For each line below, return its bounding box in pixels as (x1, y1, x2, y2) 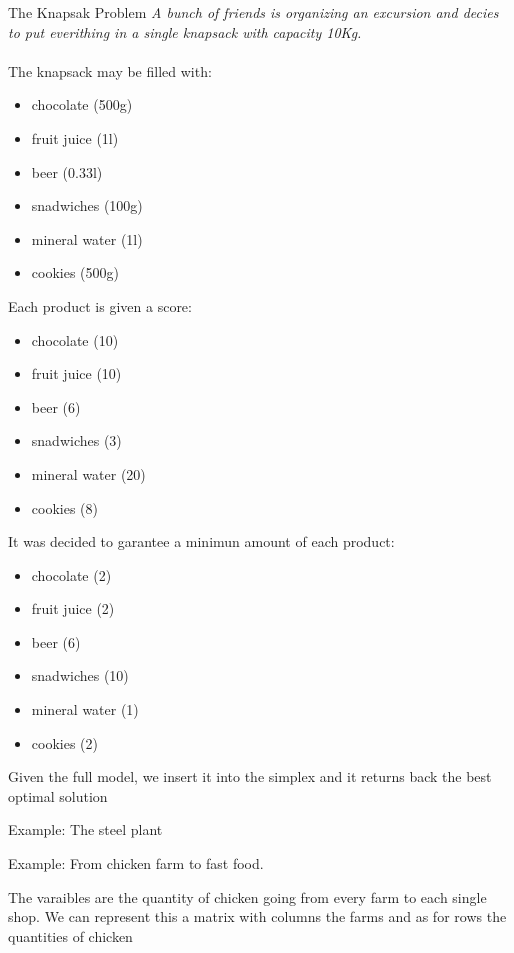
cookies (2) (31, 732, 98, 753)
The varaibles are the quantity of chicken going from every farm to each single (8, 886, 487, 907)
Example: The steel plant (8, 819, 163, 840)
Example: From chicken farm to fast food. (8, 853, 264, 874)
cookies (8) (31, 497, 98, 518)
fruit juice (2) (31, 598, 115, 619)
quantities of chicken (8, 925, 133, 946)
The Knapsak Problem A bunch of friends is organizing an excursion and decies (8, 2, 499, 22)
